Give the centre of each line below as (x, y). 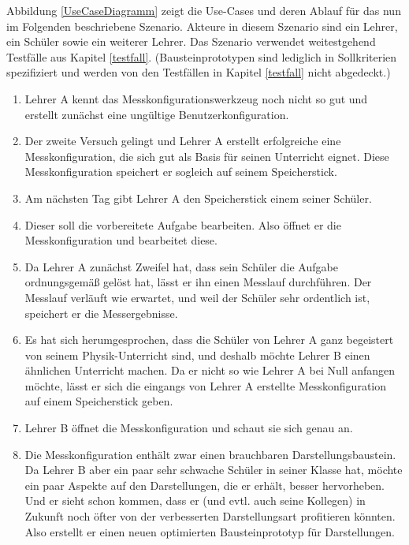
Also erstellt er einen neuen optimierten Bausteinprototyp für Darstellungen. (210, 531)
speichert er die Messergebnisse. (101, 313)
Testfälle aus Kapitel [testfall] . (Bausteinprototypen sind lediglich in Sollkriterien (202, 56)
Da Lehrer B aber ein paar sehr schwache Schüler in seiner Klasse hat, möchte (214, 470)
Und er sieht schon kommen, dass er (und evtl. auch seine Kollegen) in (195, 500)
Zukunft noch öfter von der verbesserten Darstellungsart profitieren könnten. (210, 516)
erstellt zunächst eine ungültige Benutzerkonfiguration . (157, 114)
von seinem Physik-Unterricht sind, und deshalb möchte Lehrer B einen (197, 355)
